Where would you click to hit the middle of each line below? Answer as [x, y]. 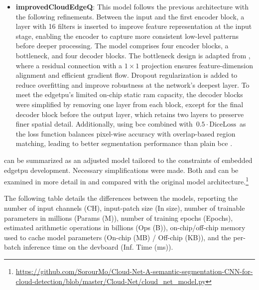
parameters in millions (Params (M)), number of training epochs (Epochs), [119, 217]
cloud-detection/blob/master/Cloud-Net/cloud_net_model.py [111, 281]
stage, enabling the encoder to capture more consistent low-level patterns [127, 36]
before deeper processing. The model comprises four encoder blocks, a [122, 46]
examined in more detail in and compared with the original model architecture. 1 [126, 181]
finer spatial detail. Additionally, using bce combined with [104, 124]
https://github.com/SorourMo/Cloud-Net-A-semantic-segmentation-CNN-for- [134, 271]
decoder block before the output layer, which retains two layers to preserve [130, 114]
